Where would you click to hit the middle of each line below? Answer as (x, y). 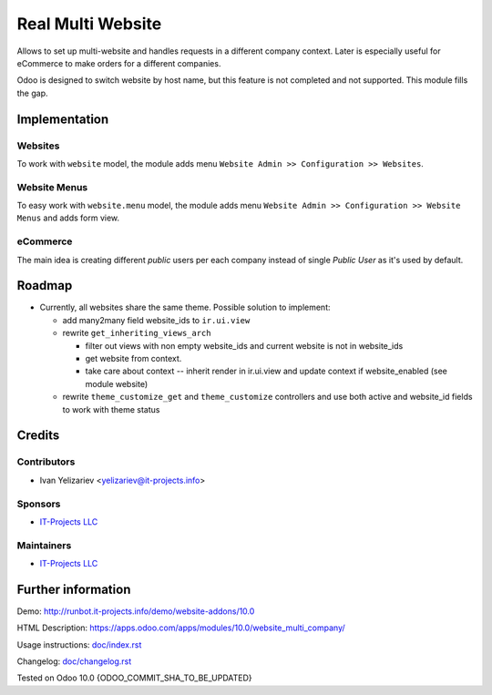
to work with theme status (111, 409)
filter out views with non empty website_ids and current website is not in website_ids (244, 345)
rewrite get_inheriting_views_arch (137, 333)
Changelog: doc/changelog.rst (74, 661)
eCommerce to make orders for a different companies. (119, 63)
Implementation (63, 119)
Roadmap (45, 286)
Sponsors (39, 504)
